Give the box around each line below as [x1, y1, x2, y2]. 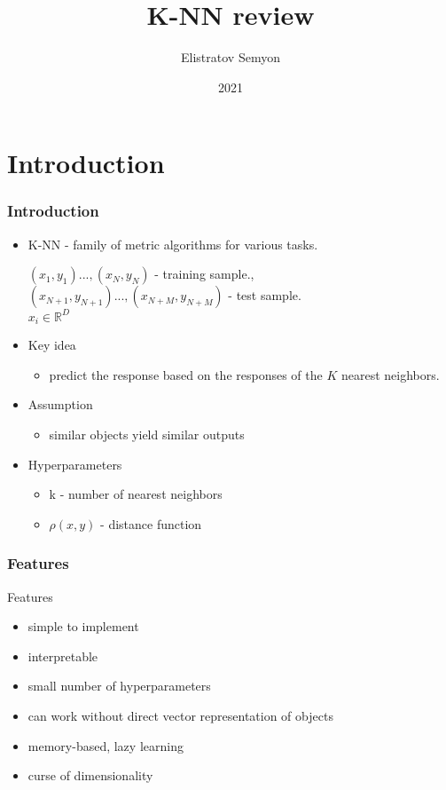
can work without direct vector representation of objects [27, 707, 333, 725]
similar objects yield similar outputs [49, 425, 245, 444]
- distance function [100, 514, 202, 533]
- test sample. [228, 286, 301, 304]
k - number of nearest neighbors [49, 485, 223, 503]
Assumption [27, 395, 93, 414]
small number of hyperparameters [27, 676, 211, 695]
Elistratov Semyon [181, 48, 280, 67]
